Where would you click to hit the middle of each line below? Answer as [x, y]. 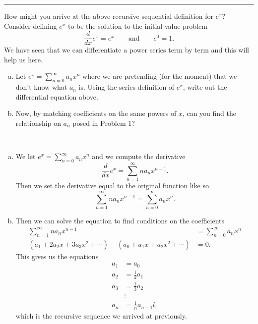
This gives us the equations [57, 256]
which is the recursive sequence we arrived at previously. [101, 316]
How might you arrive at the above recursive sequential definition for [109, 16]
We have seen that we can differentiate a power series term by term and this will [127, 50]
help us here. [23, 59]
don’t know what [41, 87]
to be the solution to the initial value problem [137, 26]
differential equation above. [57, 96]
